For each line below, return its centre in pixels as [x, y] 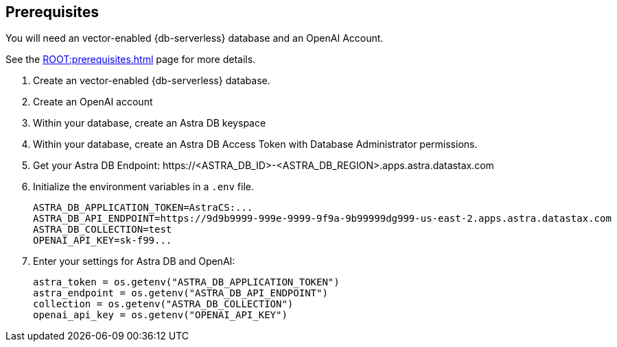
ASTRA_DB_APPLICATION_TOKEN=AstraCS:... [143, 208]
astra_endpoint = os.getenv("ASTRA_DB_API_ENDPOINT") [181, 293]
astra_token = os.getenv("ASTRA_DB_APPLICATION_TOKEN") [186, 282]
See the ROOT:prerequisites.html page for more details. [131, 60]
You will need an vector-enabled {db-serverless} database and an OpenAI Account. [195, 38]
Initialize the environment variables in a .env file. [144, 187]
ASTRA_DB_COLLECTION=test [103, 230]
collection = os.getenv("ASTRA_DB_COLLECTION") [163, 304]
